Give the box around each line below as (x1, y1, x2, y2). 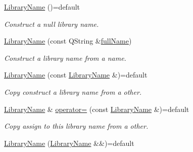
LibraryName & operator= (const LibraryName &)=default (4, 103, 189, 114)
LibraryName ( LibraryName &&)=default (4, 137, 134, 148)
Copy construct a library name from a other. (4, 86, 142, 97)
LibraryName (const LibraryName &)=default (4, 69, 148, 80)
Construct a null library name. (4, 18, 99, 29)
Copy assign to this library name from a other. (4, 121, 149, 131)
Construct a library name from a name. (4, 52, 126, 63)
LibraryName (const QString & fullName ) (4, 35, 132, 46)
